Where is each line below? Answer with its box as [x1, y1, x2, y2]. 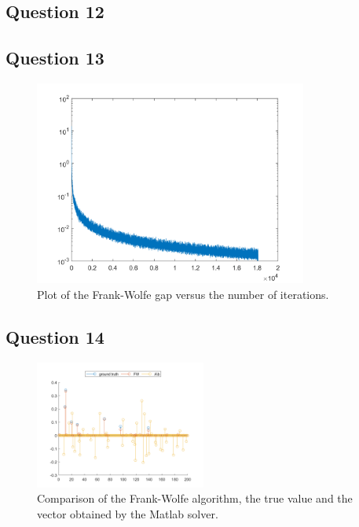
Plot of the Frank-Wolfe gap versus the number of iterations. [37, 286, 329, 302]
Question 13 [5, 46, 104, 70]
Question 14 [5, 324, 104, 348]
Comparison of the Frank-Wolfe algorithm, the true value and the [37, 490, 353, 507]
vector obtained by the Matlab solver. [37, 505, 218, 521]
